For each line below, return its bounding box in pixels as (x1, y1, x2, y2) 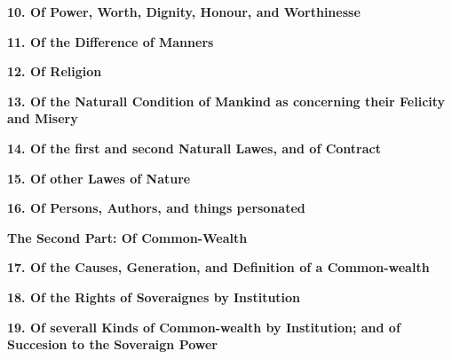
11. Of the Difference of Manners (7, 32, 214, 51)
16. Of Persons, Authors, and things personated (7, 199, 305, 217)
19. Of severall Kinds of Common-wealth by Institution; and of (7, 317, 400, 336)
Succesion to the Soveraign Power (7, 335, 218, 354)
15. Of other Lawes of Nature (7, 168, 191, 187)
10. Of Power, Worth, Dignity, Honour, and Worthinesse (7, 3, 361, 20)
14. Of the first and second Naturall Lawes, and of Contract (7, 138, 381, 157)
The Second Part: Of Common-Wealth (7, 228, 248, 246)
